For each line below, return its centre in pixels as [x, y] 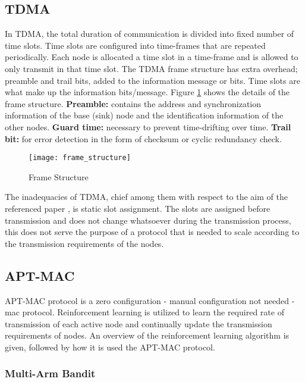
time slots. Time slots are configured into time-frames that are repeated [135, 45]
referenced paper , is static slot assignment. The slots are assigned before [138, 208]
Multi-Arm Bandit [50, 373]
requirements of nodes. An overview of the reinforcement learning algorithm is [147, 335]
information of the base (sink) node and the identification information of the [144, 115]
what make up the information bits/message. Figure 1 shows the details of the [147, 92]
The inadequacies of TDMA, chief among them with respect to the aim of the [146, 197]
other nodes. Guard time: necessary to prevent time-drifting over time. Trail [148, 126]
